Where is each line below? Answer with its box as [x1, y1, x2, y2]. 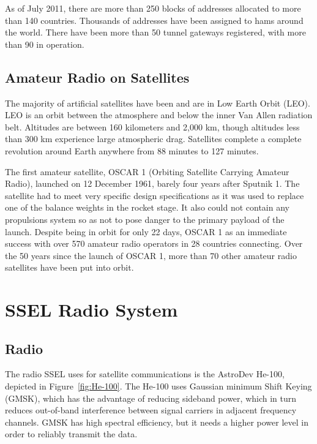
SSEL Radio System [5, 297, 178, 322]
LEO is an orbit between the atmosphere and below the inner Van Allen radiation [5, 108, 313, 121]
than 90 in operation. [5, 37, 84, 50]
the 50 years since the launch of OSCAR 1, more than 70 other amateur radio [5, 249, 297, 262]
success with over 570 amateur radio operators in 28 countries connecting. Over [5, 237, 303, 250]
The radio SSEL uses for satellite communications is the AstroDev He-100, [5, 367, 285, 380]
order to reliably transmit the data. [5, 427, 138, 440]
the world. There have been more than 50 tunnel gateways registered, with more [5, 26, 306, 39]
